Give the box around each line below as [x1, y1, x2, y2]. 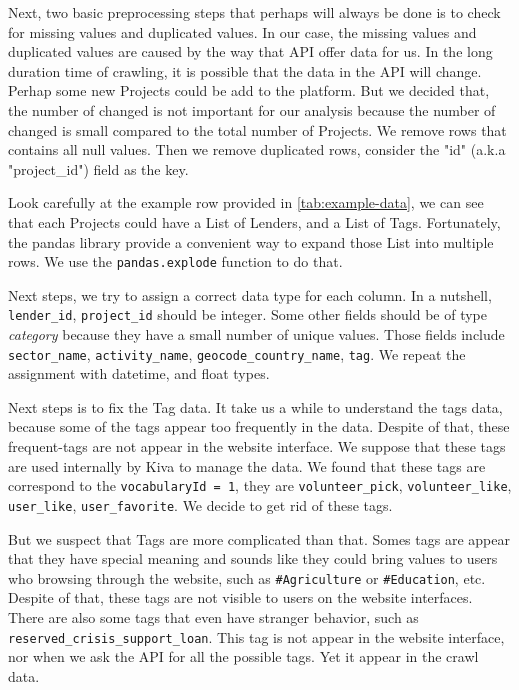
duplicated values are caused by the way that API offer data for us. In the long [8, 41, 493, 62]
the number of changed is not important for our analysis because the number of [8, 99, 496, 120]
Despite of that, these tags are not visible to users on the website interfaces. [8, 587, 473, 608]
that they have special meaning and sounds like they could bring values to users [8, 548, 498, 569]
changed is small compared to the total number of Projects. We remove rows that [8, 119, 507, 140]
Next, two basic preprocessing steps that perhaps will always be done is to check [8, 2, 501, 22]
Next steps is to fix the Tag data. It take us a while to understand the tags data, [8, 396, 503, 417]
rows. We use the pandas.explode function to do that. [8, 251, 343, 272]
